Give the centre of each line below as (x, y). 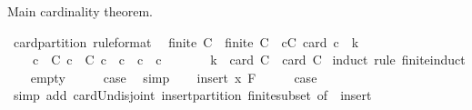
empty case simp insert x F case (174, 77)
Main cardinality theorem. (80, 11)
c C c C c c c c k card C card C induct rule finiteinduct (249, 60)
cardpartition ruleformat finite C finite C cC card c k (186, 41)
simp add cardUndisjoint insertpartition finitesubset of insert (192, 95)
